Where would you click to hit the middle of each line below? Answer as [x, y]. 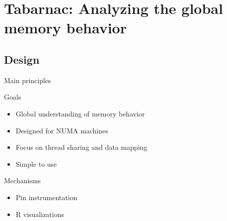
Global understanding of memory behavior [80, 113]
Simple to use [36, 164]
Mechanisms [23, 180]
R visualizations [40, 214]
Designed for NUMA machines [62, 130]
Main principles [28, 80]
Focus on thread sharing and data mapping [81, 147]
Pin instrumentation [46, 197]
